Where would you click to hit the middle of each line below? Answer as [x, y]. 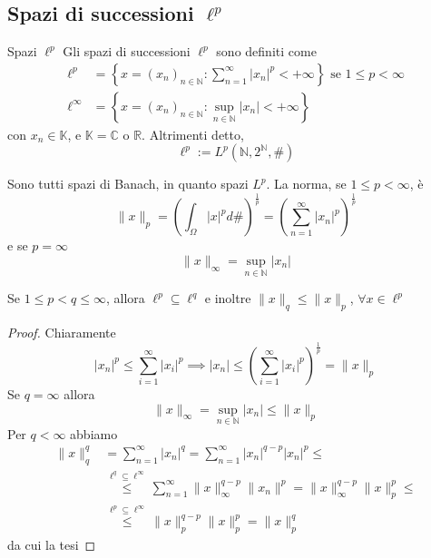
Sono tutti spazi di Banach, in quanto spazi [128, 184]
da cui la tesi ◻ [52, 544]
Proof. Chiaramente [62, 333]
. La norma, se [306, 184]
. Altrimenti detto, [193, 134]
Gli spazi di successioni [127, 51]
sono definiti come [266, 51]
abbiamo [94, 433]
